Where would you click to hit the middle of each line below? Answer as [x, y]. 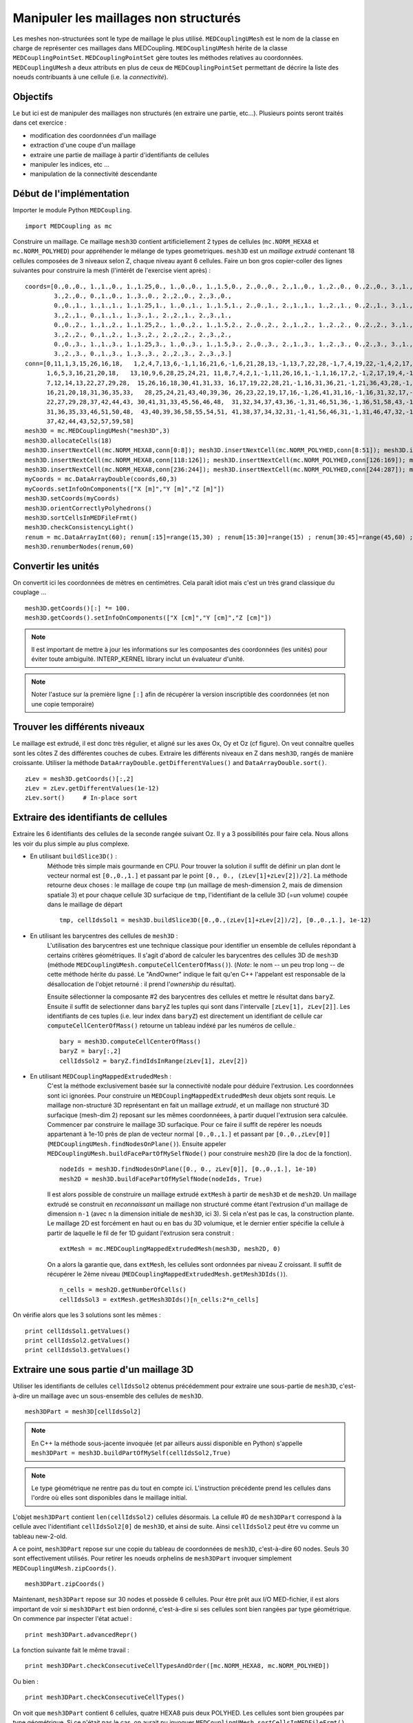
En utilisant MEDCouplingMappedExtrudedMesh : [101, 1076]
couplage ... [30, 592]
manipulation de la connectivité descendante [94, 174]
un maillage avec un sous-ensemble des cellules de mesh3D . [117, 1396]
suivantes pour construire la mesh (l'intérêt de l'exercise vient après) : [112, 271]
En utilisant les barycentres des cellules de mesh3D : [104, 936]
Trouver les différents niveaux [78, 727]
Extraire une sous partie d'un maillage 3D [103, 1370]
